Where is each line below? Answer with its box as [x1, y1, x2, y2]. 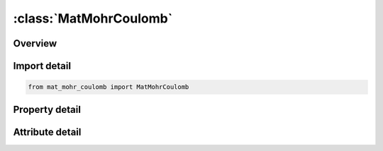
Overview [13, 37, 57, 49]
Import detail [13, 60, 71, 72]
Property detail [13, 103, 82, 116]
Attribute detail [13, 126, 82, 138]
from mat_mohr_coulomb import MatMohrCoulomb [28, 83, 189, 91]
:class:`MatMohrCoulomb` [13, 11, 173, 26]
